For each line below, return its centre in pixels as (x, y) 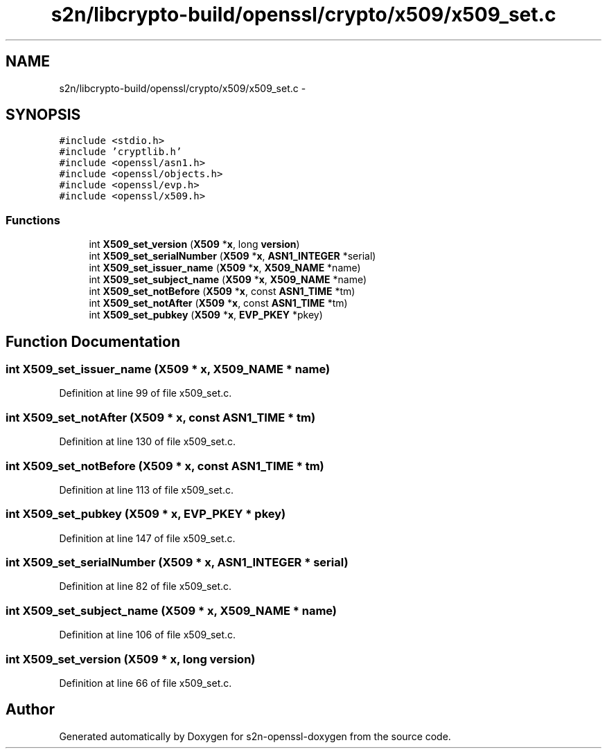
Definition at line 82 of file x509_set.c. (146, 586)
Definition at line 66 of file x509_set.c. (146, 683)
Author (30, 710)
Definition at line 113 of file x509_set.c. (146, 490)
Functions (33, 220)
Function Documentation (93, 341)
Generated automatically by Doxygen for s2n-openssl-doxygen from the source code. (255, 736)
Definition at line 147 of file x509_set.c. (147, 538)
